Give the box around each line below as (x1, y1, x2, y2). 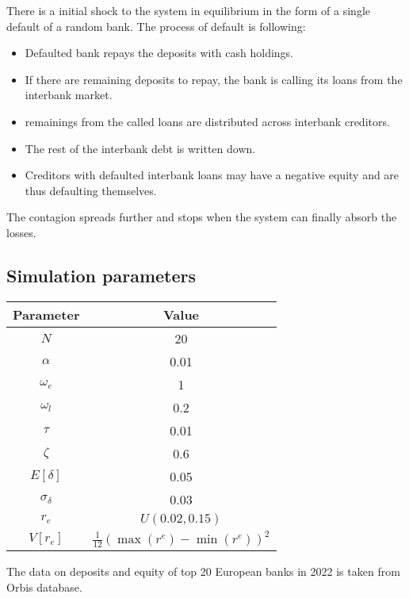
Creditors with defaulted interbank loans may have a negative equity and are (25, 167, 399, 183)
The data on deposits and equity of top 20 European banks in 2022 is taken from (6, 563, 400, 580)
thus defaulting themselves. (25, 182, 157, 198)
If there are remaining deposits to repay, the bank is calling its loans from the (25, 71, 403, 87)
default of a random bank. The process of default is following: (6, 17, 306, 34)
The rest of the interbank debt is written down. (25, 140, 256, 156)
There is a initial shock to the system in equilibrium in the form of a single (6, 2, 370, 18)
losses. (6, 224, 36, 240)
